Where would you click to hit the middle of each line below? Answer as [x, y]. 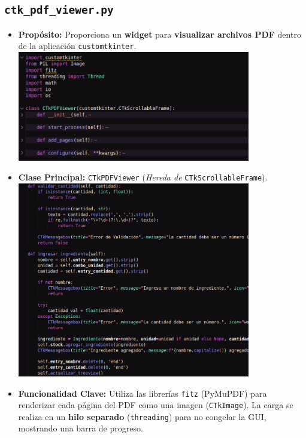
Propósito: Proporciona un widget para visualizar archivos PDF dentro [160, 34]
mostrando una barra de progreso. [81, 428]
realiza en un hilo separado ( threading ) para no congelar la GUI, [142, 416]
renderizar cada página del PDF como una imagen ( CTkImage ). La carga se [156, 405]
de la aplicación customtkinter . [77, 46]
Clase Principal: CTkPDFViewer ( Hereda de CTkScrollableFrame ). [143, 177]
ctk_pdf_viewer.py [59, 10]
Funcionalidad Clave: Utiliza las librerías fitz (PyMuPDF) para [143, 393]
